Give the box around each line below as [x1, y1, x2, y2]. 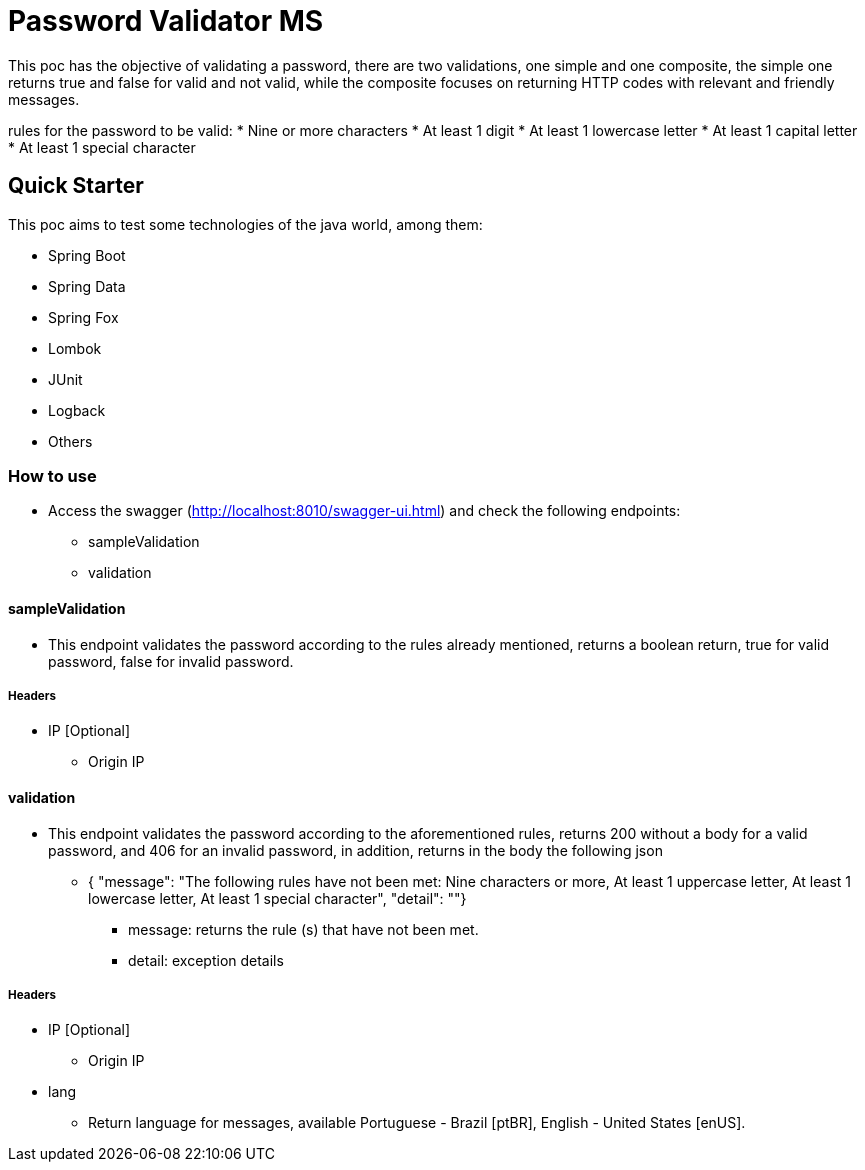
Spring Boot [48, 246, 126, 264]
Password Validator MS [8, 4, 324, 38]
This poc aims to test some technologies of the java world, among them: [8, 215, 483, 233]
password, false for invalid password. [48, 652, 294, 670]
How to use [8, 465, 97, 486]
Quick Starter [8, 173, 144, 199]
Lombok [48, 339, 102, 357]
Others [48, 432, 93, 450]
